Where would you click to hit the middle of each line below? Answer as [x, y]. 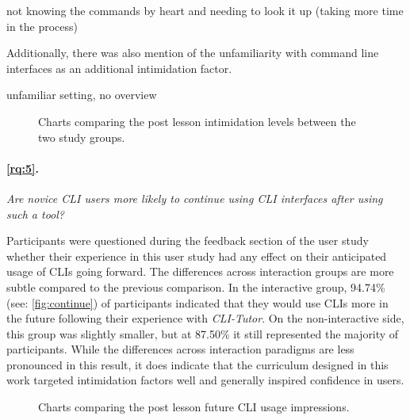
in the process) [42, 26]
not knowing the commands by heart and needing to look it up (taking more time [205, 10]
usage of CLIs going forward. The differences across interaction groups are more [200, 271]
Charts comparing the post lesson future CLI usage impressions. [194, 407]
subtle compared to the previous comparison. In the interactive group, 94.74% [196, 286]
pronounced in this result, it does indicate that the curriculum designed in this [197, 364]
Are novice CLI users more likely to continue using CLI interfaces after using [195, 198]
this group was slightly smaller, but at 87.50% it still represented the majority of [203, 333]
